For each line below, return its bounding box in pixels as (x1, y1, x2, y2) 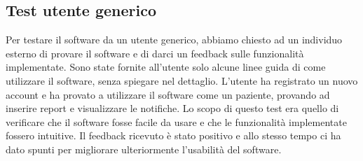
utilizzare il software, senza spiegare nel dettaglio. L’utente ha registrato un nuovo (6, 73, 358, 87)
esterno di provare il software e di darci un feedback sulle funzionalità (6, 45, 304, 60)
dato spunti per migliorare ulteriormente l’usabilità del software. (6, 141, 282, 156)
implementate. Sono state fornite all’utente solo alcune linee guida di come (6, 59, 326, 74)
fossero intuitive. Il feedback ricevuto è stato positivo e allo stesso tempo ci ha (6, 128, 341, 143)
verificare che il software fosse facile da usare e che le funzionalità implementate (6, 114, 347, 129)
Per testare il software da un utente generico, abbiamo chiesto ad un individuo (6, 32, 343, 47)
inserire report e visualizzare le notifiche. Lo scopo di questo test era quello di (6, 101, 339, 115)
